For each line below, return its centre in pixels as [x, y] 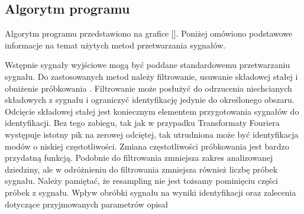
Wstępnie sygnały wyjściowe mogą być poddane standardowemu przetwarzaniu [148, 65]
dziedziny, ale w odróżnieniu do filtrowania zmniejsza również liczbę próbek [141, 169]
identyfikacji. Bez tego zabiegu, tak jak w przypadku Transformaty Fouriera [142, 123]
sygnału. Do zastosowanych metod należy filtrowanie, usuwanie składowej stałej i [151, 76]
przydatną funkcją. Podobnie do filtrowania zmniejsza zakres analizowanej [139, 158]
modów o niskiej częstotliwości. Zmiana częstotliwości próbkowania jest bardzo [147, 146]
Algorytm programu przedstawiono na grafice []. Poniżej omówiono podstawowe [149, 33]
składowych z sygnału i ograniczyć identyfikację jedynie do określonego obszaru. [150, 100]
